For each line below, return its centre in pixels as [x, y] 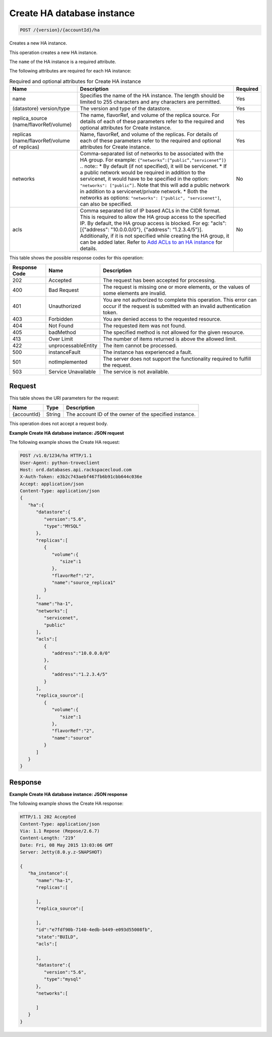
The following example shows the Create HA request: [65, 442]
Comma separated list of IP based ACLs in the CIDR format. [150, 211]
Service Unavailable [72, 372]
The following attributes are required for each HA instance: [70, 71]
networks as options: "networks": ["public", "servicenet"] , [151, 198]
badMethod [62, 332]
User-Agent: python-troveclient [60, 463]
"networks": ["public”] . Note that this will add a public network [155, 185]
